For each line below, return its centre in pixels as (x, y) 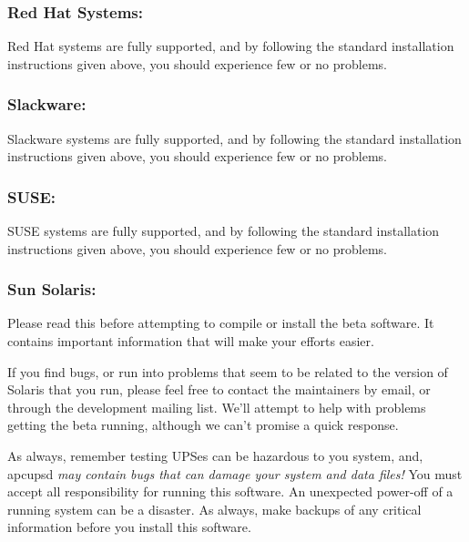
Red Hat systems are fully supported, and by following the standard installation (231, 46)
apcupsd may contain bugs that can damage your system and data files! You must (235, 473)
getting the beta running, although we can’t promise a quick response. (203, 425)
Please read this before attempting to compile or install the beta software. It (221, 323)
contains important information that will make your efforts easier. (191, 341)
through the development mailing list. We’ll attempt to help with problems (217, 407)
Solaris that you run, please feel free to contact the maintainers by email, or (219, 389)
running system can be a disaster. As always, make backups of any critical (214, 509)
